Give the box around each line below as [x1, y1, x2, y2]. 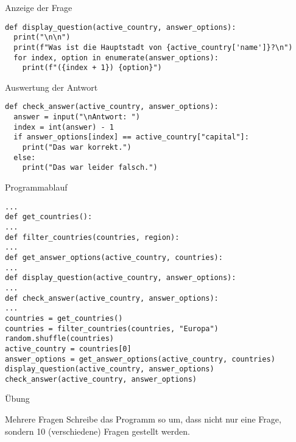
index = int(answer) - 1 [13, 122, 114, 132]
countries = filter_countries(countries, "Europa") [5, 324, 219, 333]
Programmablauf [5, 181, 68, 194]
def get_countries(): [5, 212, 93, 222]
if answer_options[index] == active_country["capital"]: [13, 133, 249, 142]
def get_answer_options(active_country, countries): [5, 253, 223, 262]
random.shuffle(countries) [5, 334, 114, 343]
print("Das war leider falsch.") [22, 163, 158, 172]
